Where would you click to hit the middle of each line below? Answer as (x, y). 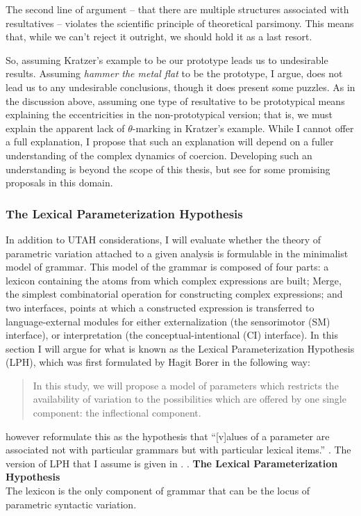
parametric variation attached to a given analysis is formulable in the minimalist (177, 253)
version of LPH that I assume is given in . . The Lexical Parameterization (172, 463)
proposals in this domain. (59, 183)
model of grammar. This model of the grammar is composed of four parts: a (167, 267)
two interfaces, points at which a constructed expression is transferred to (160, 307)
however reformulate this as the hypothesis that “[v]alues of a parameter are (168, 436)
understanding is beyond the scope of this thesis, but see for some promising (168, 169)
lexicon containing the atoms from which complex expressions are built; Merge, (174, 280)
